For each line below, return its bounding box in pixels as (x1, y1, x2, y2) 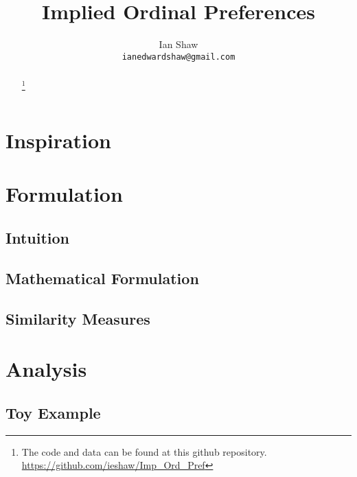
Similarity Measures (5, 307, 150, 329)
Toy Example (5, 402, 101, 423)
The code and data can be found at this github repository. (21, 444, 267, 458)
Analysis (5, 355, 87, 383)
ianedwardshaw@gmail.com (122, 51, 235, 62)
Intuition (5, 227, 69, 248)
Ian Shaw (159, 37, 198, 51)
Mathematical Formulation (5, 267, 199, 288)
